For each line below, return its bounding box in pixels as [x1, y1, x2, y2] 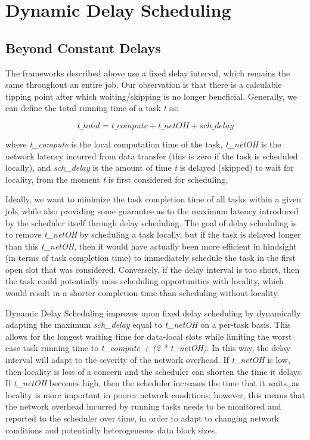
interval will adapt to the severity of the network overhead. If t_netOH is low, [5, 353, 290, 366]
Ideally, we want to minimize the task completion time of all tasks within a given [5, 193, 302, 205]
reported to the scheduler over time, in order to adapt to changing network [5, 412, 279, 424]
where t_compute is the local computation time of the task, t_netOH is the [5, 137, 281, 150]
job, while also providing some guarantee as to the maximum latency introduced [5, 204, 299, 217]
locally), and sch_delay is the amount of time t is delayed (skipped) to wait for [5, 161, 294, 174]
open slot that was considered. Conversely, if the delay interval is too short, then [5, 263, 300, 275]
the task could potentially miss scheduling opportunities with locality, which [5, 275, 284, 287]
